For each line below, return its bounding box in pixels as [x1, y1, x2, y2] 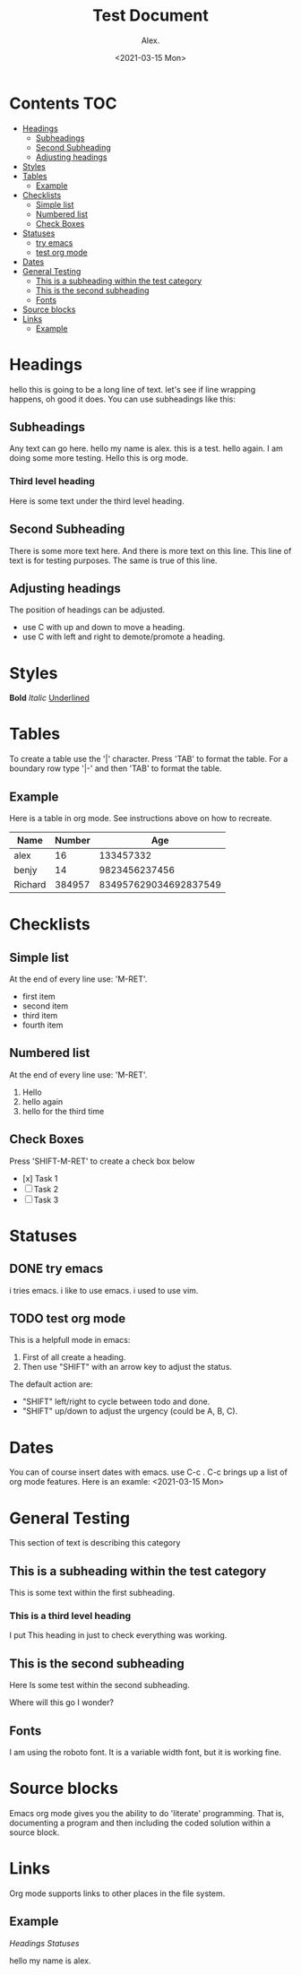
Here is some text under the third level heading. [9, 495, 185, 507]
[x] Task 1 [21, 1173, 58, 1183]
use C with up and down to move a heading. [21, 622, 185, 633]
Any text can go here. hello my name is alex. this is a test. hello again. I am [9, 443, 284, 454]
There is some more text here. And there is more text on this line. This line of [9, 545, 292, 556]
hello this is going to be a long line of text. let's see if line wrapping [9, 384, 256, 394]
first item [21, 992, 56, 1002]
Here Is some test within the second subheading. [9, 1680, 190, 1691]
